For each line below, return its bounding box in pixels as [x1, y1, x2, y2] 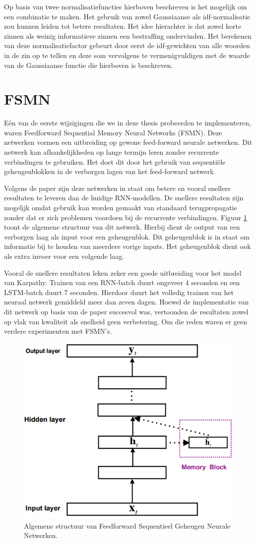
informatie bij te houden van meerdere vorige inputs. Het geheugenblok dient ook [4, 241, 251, 251]
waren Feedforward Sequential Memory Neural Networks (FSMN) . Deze [4, 127, 222, 137]
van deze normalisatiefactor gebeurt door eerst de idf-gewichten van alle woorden [4, 40, 250, 51]
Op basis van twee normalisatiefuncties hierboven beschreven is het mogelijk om [4, 1, 247, 11]
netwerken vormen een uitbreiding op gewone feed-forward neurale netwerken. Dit [4, 137, 253, 147]
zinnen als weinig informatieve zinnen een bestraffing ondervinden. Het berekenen [4, 30, 252, 41]
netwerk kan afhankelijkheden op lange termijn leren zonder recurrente [4, 147, 219, 157]
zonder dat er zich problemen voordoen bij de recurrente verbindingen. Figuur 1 [4, 212, 247, 222]
